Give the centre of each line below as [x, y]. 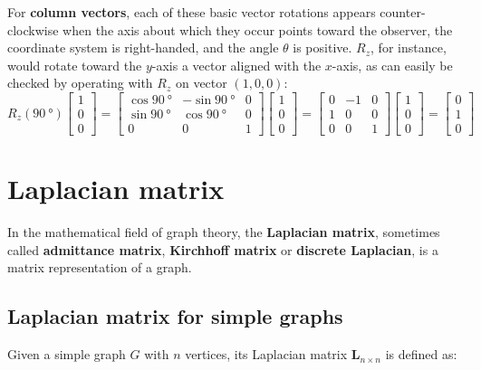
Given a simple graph [67, 354]
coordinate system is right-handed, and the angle [143, 47]
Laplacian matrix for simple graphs [175, 316]
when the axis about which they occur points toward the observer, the [258, 29]
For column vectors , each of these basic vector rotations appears [192, 12]
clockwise [33, 29]
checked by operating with [80, 83]
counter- [403, 12]
